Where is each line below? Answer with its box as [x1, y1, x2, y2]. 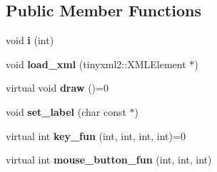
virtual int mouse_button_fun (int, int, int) [6, 152, 212, 167]
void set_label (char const [6, 104, 126, 119]
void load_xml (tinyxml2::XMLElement [6, 56, 186, 71]
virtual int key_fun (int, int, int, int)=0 [6, 128, 186, 143]
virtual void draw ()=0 [6, 80, 108, 95]
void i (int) [6, 33, 54, 48]
